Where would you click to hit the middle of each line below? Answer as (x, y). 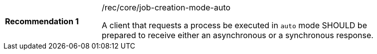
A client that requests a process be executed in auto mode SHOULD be (234, 25)
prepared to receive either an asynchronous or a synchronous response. (238, 35)
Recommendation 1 (42, 21)
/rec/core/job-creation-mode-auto (166, 7)
